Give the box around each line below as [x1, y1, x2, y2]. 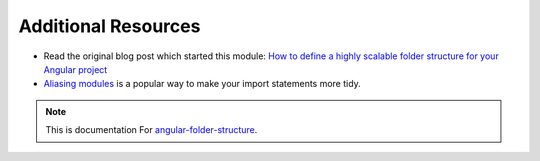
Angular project [43, 63, 108, 75]
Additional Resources [18, 15, 201, 37]
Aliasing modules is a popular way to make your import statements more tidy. [43, 78, 362, 90]
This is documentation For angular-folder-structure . [45, 124, 258, 136]
